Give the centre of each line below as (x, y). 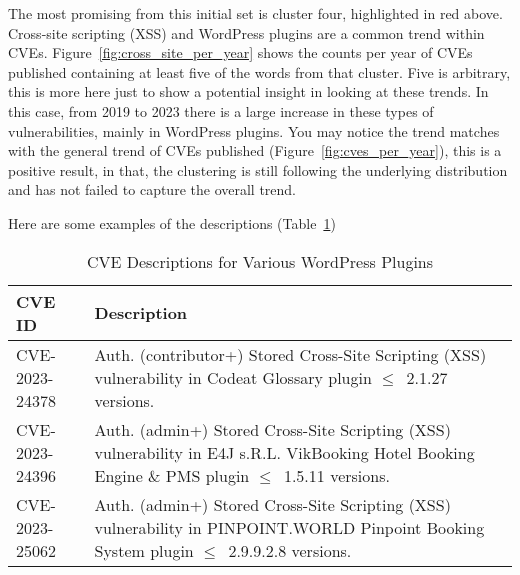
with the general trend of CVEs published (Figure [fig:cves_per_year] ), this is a (255, 150)
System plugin (144, 550)
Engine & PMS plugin (172, 475)
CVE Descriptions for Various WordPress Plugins (260, 261)
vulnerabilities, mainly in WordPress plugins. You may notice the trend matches (254, 130)
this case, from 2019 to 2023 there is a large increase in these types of (221, 110)
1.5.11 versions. (336, 475)
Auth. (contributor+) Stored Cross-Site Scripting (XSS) (290, 354)
